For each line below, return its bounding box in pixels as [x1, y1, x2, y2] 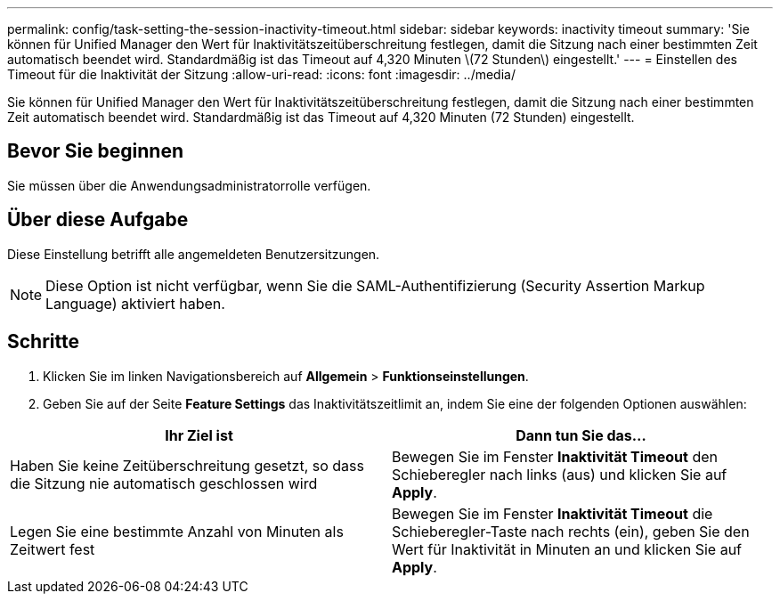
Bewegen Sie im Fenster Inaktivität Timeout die [392, 504, 713, 523]
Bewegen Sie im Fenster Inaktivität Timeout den [392, 447, 718, 466]
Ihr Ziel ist [165, 426, 233, 444]
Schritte [7, 330, 79, 353]
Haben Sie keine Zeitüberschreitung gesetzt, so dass [10, 456, 364, 475]
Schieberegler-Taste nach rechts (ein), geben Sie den [392, 522, 750, 540]
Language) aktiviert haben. [45, 294, 225, 313]
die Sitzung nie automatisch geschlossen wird [10, 474, 318, 492]
